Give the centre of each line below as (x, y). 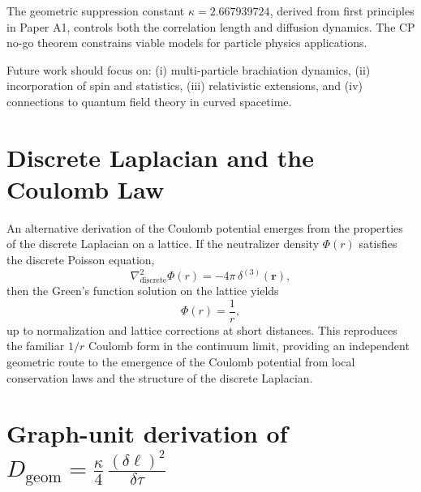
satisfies (378, 244)
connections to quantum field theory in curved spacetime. (149, 101)
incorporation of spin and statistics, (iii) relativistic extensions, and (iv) (185, 86)
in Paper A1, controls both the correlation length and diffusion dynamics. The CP (211, 26)
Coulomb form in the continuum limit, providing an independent (249, 346)
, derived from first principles (342, 11)
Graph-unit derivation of (147, 433)
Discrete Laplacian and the (161, 157)
